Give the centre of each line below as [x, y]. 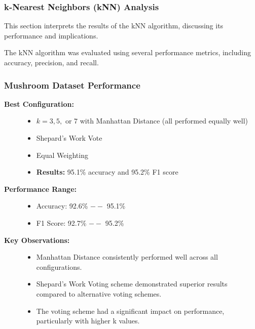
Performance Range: [40, 189]
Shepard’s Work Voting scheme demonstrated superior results [132, 284]
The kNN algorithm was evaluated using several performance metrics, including [128, 52]
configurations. [59, 266]
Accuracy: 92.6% [62, 206]
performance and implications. [51, 35]
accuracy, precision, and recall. [51, 62]
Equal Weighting [62, 155]
